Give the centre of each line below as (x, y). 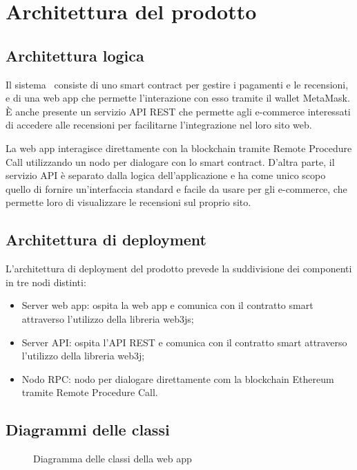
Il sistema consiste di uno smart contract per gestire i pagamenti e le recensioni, (177, 84)
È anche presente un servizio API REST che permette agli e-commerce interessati (178, 111)
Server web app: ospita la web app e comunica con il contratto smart (167, 305)
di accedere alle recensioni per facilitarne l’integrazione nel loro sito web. (159, 125)
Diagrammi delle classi (88, 430)
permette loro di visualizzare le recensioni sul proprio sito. (128, 202)
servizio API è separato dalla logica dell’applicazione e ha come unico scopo (166, 175)
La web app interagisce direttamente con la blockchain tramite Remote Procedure (179, 148)
